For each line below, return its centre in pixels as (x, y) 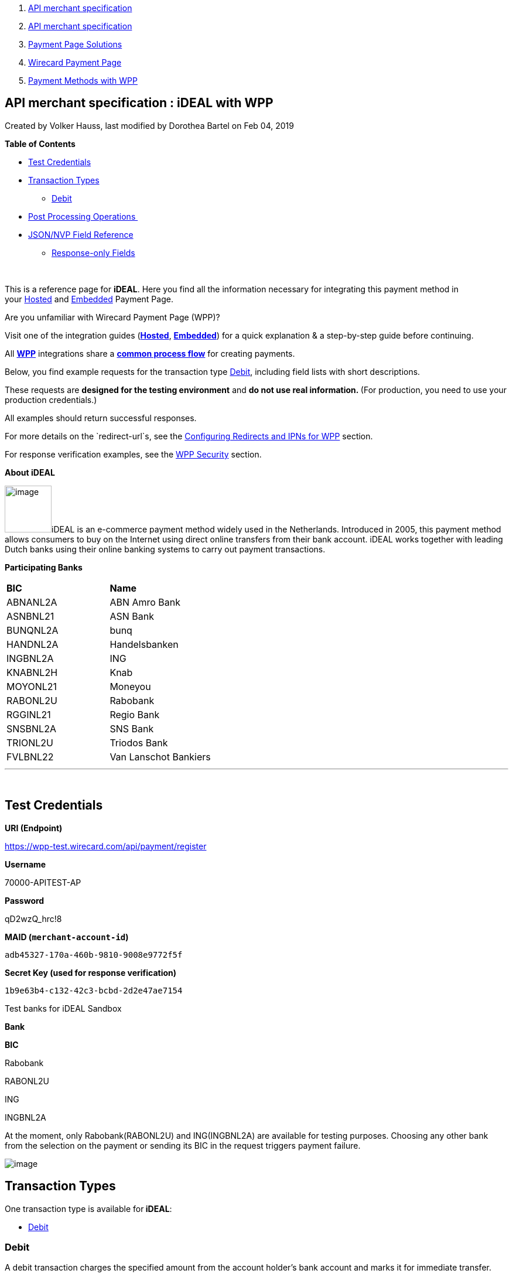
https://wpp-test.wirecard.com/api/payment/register (106, 846)
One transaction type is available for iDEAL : (88, 1208)
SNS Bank (132, 728)
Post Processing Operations (82, 216)
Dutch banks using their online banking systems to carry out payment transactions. (165, 549)
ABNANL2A (32, 602)
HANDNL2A (33, 644)
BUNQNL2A (33, 630)
